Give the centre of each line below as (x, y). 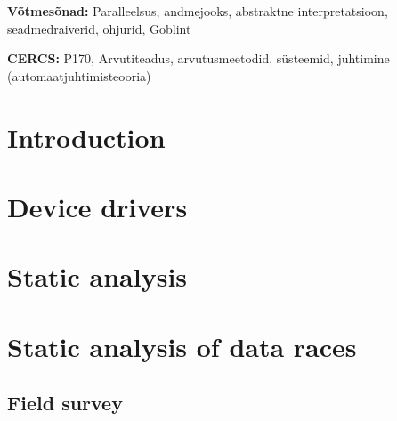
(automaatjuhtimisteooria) (79, 75)
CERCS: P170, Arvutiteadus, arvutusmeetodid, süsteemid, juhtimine (198, 58)
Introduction (86, 137)
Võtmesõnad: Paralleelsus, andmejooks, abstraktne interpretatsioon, (198, 11)
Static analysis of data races (182, 346)
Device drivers (97, 206)
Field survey (65, 403)
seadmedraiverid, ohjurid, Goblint (99, 28)
